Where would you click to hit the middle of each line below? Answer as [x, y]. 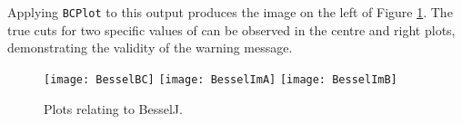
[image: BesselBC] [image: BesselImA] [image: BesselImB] [221, 79]
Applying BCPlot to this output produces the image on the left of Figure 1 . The [230, 12]
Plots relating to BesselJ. [113, 108]
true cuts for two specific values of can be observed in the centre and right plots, [231, 29]
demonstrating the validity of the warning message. [150, 48]
